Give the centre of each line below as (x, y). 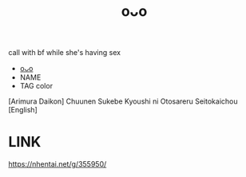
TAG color (36, 86)
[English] (23, 110)
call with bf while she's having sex (65, 53)
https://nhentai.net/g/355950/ (58, 164)
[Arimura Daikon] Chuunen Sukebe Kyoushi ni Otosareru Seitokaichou (123, 101)
